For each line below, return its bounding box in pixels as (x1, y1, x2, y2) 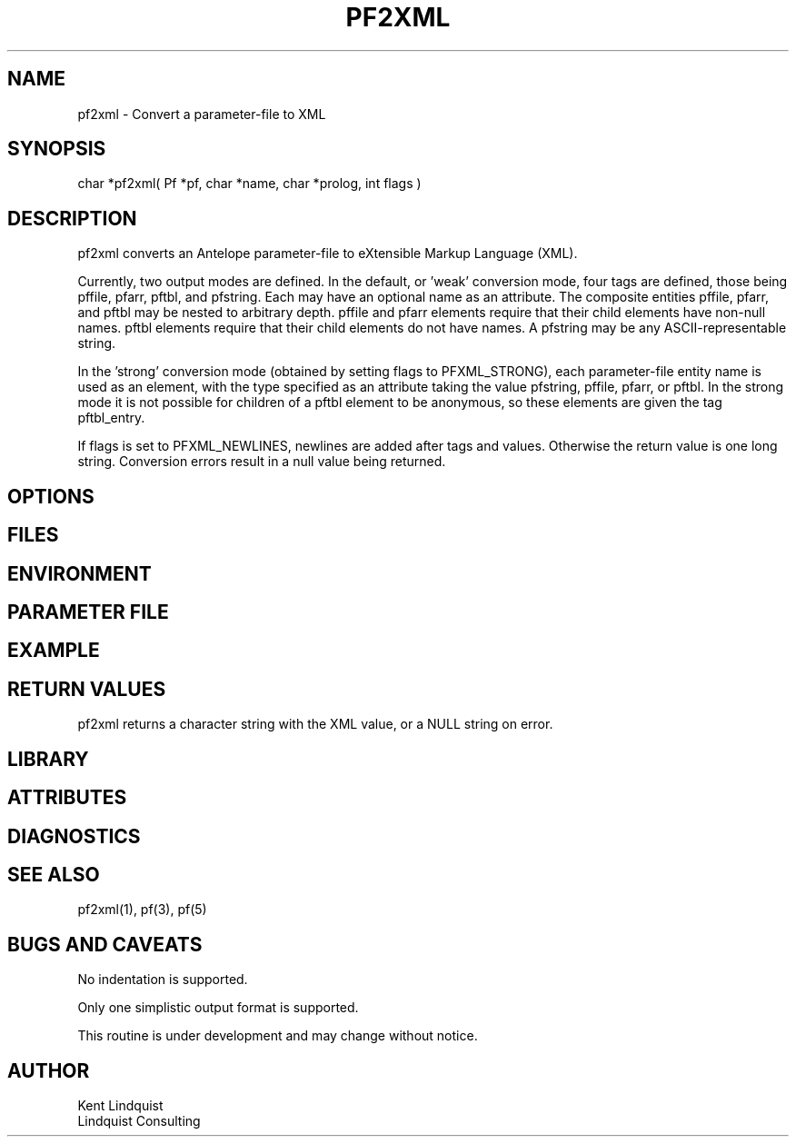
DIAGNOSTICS (7, 824, 141, 848)
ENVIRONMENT (7, 562, 152, 585)
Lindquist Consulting (77, 1113, 201, 1129)
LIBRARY (7, 747, 89, 771)
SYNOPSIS (7, 137, 106, 161)
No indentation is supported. (77, 971, 248, 988)
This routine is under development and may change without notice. (77, 1028, 478, 1044)
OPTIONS (7, 484, 95, 508)
